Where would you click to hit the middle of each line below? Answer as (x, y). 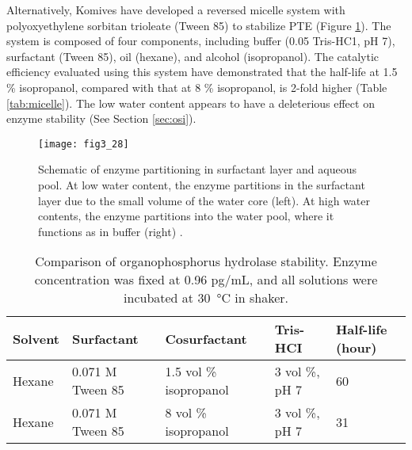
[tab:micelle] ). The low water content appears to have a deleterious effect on (191, 103)
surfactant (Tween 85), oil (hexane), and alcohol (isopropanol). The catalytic (193, 56)
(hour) (356, 348)
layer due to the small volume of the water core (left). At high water (204, 200)
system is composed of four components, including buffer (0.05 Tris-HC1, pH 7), (201, 41)
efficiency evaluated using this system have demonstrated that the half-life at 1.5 (202, 72)
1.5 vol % (191, 372)
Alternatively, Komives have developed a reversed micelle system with (176, 10)
